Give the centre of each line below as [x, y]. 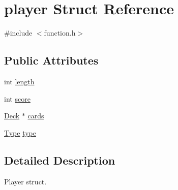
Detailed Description [60, 160]
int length [19, 81]
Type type [20, 132]
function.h [60, 33]
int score [17, 98]
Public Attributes [51, 60]
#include [18, 33]
